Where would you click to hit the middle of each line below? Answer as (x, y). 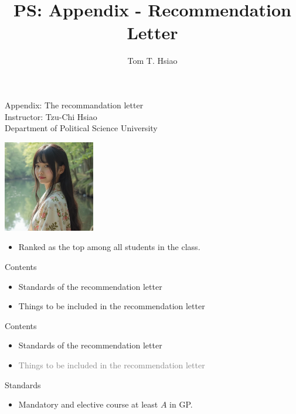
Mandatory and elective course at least (88, 404)
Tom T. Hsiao (152, 61)
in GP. (181, 404)
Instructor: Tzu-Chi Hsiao (51, 116)
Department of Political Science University (81, 128)
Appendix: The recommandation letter (74, 105)
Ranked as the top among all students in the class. (109, 247)
